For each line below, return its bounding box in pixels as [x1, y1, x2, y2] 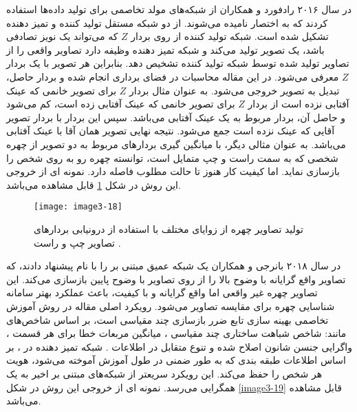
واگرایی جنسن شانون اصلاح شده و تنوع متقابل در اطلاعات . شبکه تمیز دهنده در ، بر [6, 339, 353, 353]
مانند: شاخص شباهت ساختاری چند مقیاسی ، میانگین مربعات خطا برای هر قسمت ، [6, 326, 347, 340]
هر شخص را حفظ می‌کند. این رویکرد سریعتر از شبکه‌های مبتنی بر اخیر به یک [6, 366, 323, 380]
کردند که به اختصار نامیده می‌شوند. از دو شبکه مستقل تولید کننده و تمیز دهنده [6, 15, 328, 30]
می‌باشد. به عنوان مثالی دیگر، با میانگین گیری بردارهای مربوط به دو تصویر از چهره [6, 136, 346, 151]
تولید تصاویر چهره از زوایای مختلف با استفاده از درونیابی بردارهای [34, 221, 303, 236]
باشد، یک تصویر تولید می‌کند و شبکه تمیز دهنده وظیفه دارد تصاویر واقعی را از [6, 42, 325, 56]
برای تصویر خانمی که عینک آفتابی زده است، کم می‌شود [6, 96, 235, 111]
